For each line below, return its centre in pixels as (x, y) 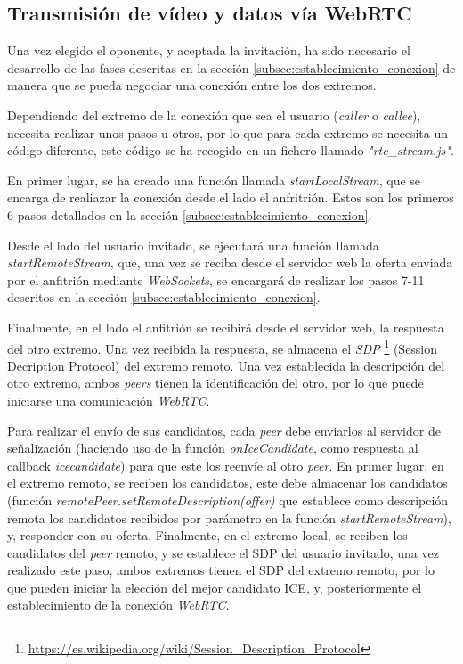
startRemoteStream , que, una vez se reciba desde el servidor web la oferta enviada (230, 262)
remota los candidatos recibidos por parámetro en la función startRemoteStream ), (229, 517)
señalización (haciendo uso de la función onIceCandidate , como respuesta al (213, 448)
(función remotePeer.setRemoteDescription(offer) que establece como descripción (228, 500)
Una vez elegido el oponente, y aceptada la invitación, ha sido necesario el (209, 50)
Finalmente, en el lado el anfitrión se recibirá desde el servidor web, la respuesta (226, 327)
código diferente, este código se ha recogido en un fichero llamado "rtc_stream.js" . (231, 150)
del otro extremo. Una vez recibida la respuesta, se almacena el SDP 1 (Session (223, 347)
